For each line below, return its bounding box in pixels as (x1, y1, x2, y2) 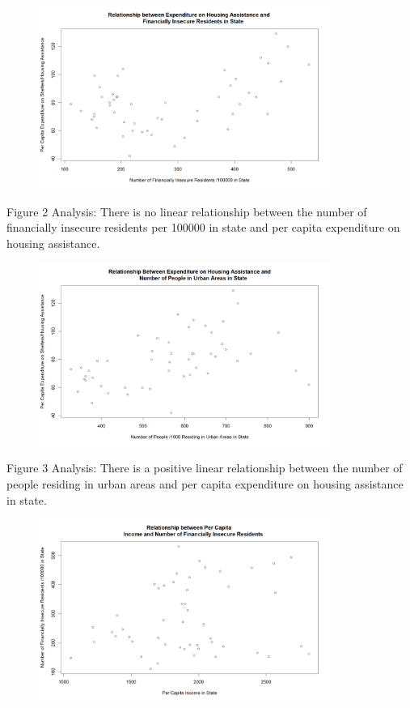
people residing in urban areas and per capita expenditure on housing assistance (6, 476, 404, 493)
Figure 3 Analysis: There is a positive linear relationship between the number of (6, 459, 403, 476)
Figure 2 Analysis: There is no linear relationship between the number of (6, 203, 367, 220)
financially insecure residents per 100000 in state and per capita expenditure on (6, 219, 400, 236)
